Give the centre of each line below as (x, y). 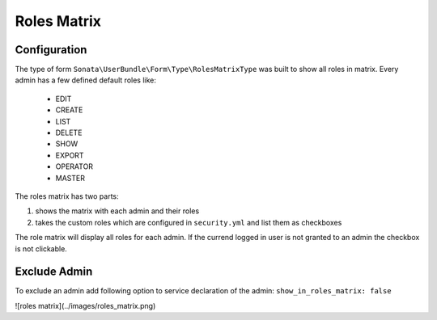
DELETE (69, 133)
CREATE (69, 110)
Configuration (51, 50)
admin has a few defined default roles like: (86, 80)
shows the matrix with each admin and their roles (117, 211)
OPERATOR (74, 166)
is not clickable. (41, 248)
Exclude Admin (54, 272)
